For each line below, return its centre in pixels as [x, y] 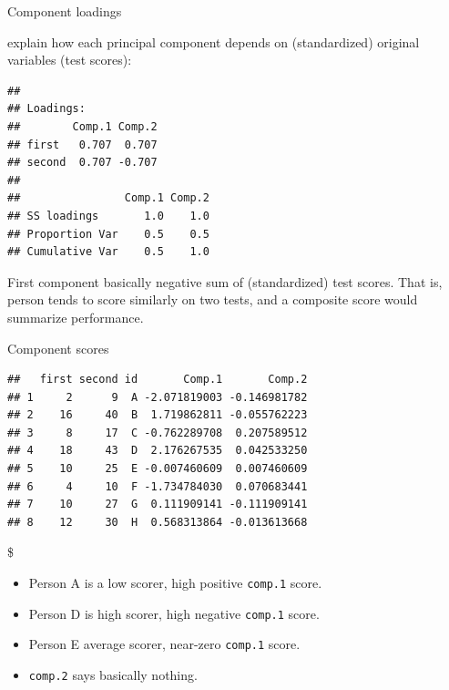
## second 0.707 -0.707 [82, 163]
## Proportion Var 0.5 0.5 [108, 234]
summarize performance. [76, 317]
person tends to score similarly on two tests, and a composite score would [213, 299]
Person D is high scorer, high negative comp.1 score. [174, 613]
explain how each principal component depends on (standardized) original [214, 41]
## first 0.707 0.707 [82, 144]
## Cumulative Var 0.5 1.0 [108, 252]
